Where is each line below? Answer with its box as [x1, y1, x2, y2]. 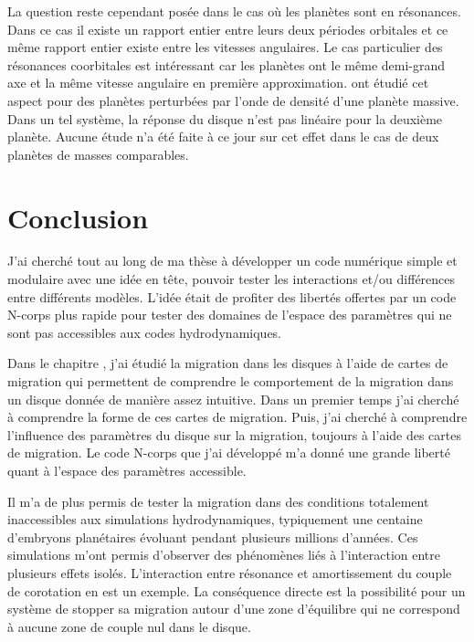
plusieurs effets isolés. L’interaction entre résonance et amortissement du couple [7, 563, 452, 582]
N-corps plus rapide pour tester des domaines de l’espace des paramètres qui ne [7, 305, 452, 324]
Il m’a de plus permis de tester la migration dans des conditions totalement [7, 491, 429, 510]
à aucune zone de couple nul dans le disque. [7, 616, 251, 636]
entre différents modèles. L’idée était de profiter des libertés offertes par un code [7, 287, 457, 306]
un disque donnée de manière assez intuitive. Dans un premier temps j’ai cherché [7, 389, 459, 408]
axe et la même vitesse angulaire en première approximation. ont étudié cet [7, 73, 429, 92]
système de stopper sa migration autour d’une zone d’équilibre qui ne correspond [7, 599, 460, 618]
